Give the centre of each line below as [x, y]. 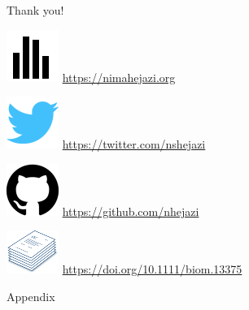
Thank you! [35, 10]
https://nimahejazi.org [119, 77]
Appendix [31, 296]
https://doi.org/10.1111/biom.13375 [152, 269]
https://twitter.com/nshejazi [134, 144]
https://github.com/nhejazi [131, 211]
